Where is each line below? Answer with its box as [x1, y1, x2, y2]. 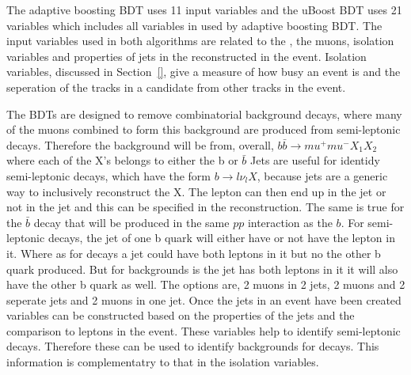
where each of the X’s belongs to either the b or [6, 152, 238, 169]
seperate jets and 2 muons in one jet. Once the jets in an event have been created [6, 291, 401, 308]
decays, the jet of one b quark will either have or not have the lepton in [48, 229, 395, 246]
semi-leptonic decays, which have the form [6, 167, 211, 184]
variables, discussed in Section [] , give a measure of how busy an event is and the [6, 63, 401, 80]
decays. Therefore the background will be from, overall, [6, 136, 274, 153]
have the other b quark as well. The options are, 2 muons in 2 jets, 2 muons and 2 [6, 276, 405, 293]
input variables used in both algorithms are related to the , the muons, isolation [6, 32, 394, 49]
